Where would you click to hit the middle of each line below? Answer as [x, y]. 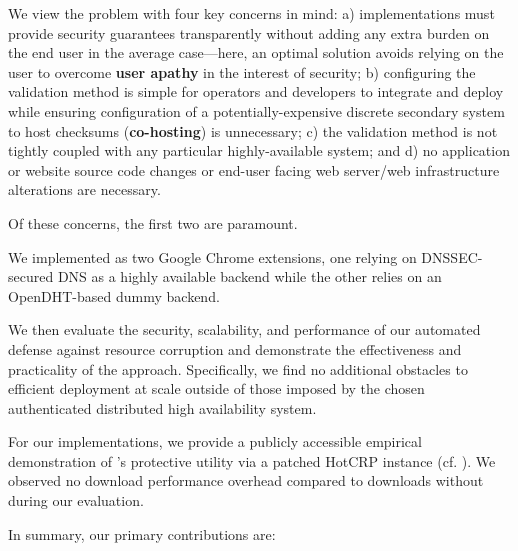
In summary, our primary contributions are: [142, 533]
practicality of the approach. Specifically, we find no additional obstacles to [238, 368]
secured [31, 276]
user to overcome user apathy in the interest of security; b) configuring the [242, 71]
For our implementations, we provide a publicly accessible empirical [215, 441]
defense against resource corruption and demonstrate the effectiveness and [235, 348]
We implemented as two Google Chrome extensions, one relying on [212, 256]
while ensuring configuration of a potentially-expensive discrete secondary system [256, 110]
